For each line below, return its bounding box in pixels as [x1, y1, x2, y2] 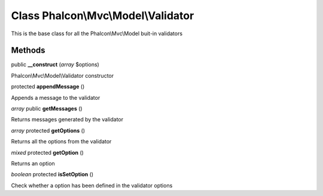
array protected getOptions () [11, 127, 86, 134]
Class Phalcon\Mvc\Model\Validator [11, 9, 194, 22]
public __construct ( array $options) [11, 61, 100, 68]
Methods [11, 45, 45, 56]
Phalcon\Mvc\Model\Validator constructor [11, 72, 114, 79]
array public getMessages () [11, 105, 83, 112]
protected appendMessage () [11, 83, 85, 90]
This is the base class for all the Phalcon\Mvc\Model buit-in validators [11, 30, 182, 37]
